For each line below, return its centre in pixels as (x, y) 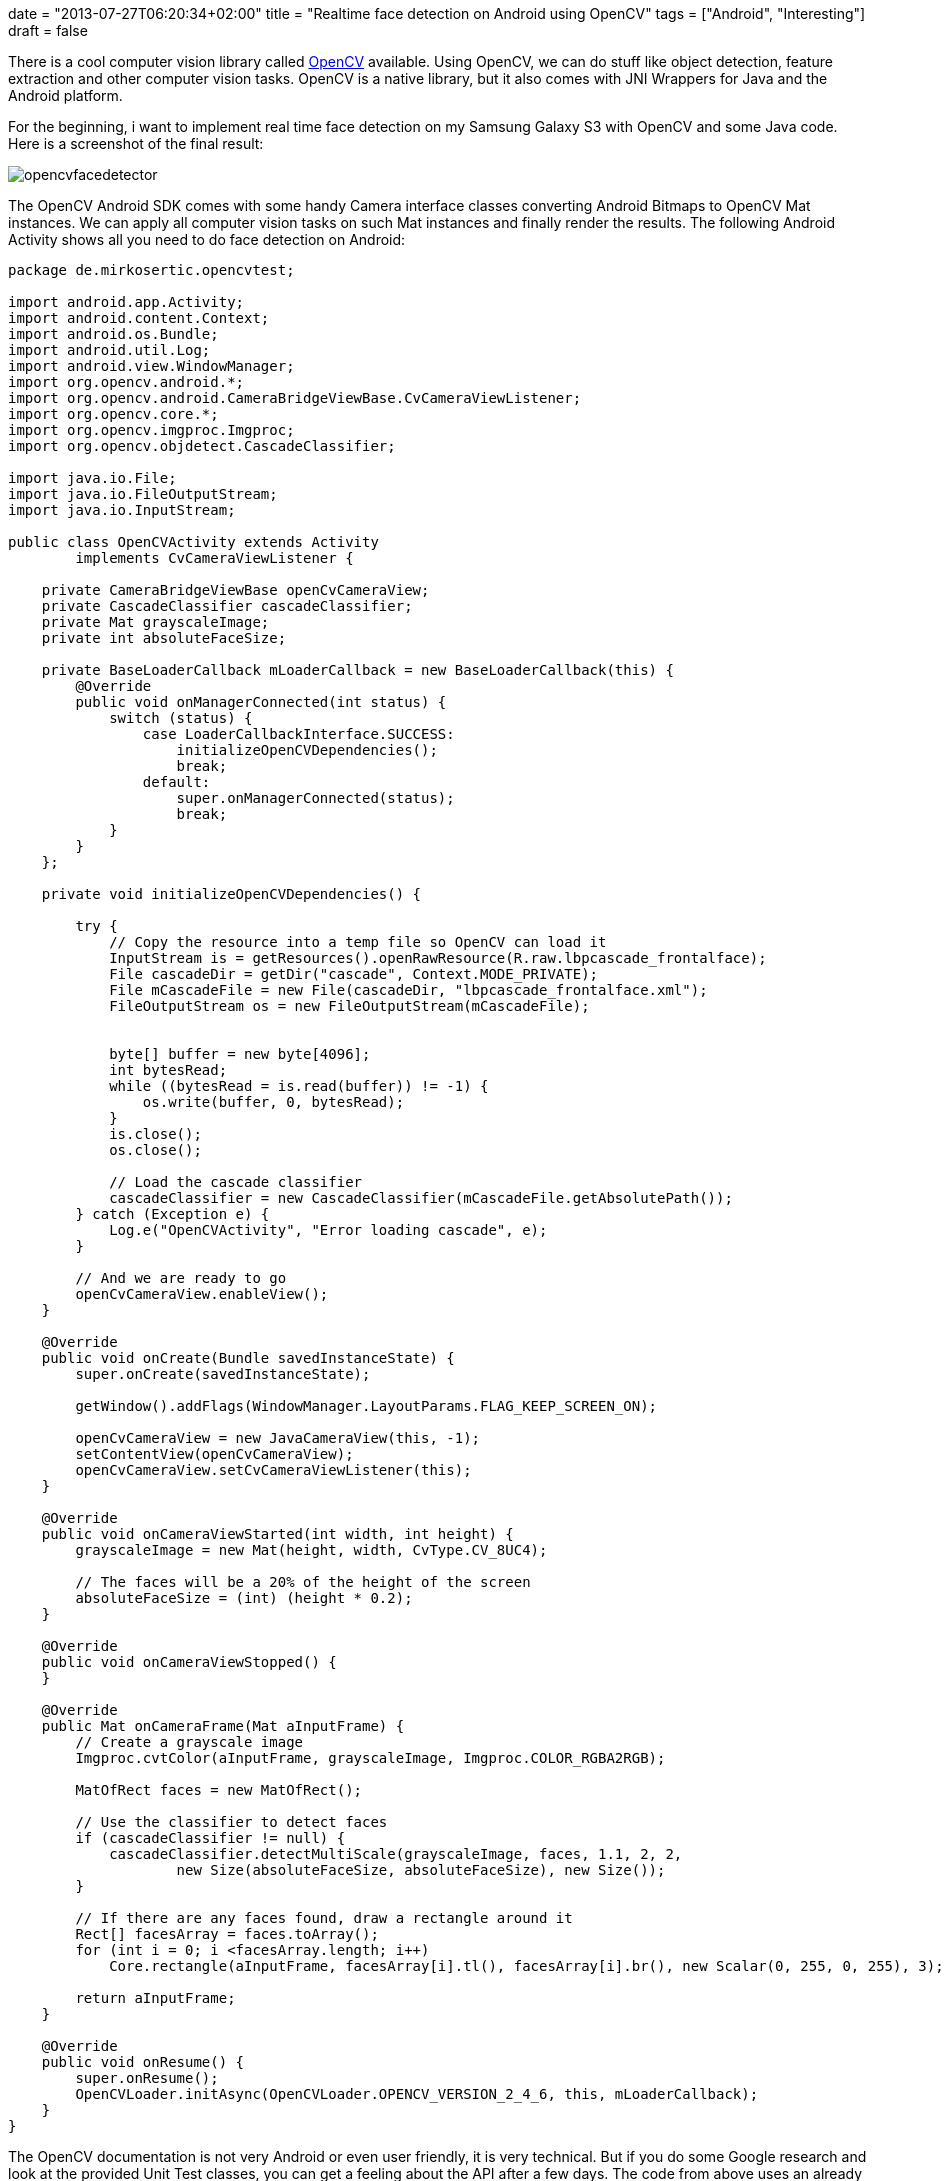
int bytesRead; (168, 1070)
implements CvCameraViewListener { (214, 558)
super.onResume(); (147, 2078)
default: (176, 782)
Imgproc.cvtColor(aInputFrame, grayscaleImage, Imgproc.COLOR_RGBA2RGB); (370, 1758)
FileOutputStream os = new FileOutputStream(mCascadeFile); (349, 1006)
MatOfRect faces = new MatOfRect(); (219, 1790)
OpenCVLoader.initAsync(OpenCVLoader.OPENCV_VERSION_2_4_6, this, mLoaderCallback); (417, 2094)
